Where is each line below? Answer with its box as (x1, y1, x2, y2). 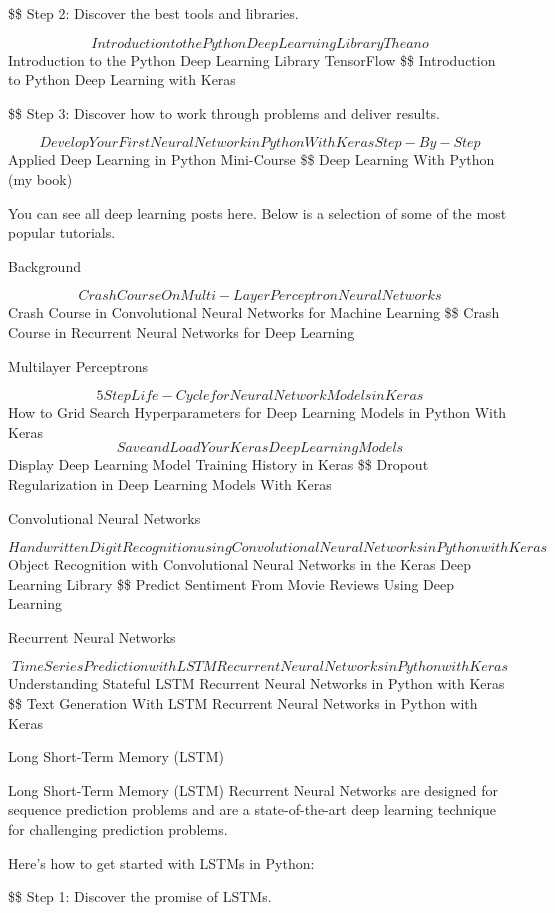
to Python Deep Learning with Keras (8, 69, 236, 90)
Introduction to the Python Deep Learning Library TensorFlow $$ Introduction (8, 49, 496, 70)
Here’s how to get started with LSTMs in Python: (8, 852, 315, 873)
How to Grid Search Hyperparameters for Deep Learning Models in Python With (8, 402, 507, 423)
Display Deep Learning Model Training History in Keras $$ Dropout (8, 454, 429, 475)
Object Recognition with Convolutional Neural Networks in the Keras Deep (8, 554, 472, 575)
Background (8, 255, 81, 276)
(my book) (8, 168, 73, 189)
